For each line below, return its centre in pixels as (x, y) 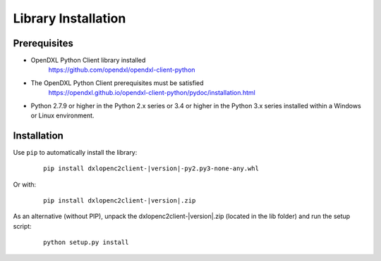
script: (22, 226)
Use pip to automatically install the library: (75, 152)
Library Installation (69, 18)
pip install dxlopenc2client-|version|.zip (120, 201)
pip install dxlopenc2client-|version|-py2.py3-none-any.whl (151, 168)
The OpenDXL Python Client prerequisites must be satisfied (117, 83)
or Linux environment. (62, 115)
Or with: (25, 184)
